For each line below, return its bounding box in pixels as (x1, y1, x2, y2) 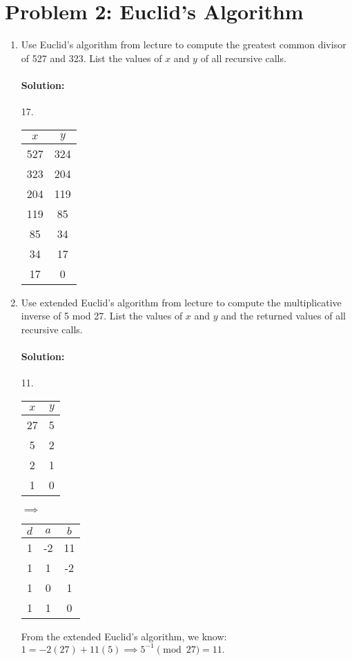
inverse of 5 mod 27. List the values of (21, 308, 183, 323)
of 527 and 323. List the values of (21, 50, 162, 65)
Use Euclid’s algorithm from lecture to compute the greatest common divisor (21, 37, 346, 52)
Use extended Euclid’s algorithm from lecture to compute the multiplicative (21, 295, 342, 309)
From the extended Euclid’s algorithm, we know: (21, 629, 227, 643)
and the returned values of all (221, 308, 346, 323)
